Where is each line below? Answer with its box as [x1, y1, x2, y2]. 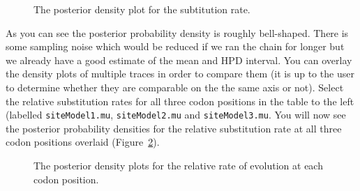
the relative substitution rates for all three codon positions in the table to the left [6, 93, 354, 108]
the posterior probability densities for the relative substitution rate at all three [6, 121, 342, 135]
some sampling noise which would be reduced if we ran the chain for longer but [6, 39, 345, 54]
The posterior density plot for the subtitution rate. [33, 2, 250, 16]
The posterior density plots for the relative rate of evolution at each [33, 158, 323, 172]
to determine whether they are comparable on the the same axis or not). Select [6, 79, 344, 94]
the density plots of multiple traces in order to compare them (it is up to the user [6, 66, 354, 81]
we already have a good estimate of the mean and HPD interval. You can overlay [6, 52, 352, 67]
